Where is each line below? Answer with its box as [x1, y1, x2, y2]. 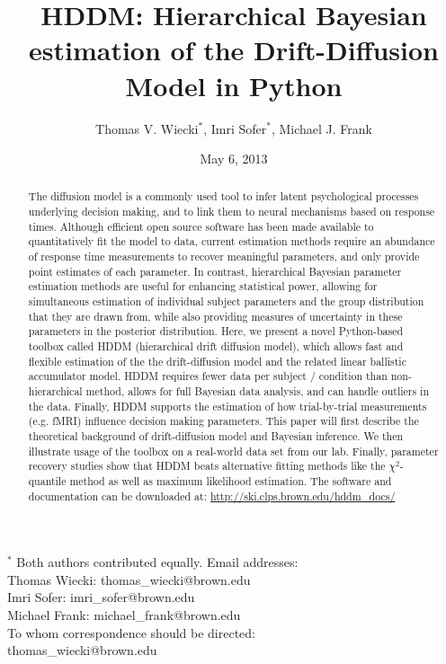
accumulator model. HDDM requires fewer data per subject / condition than [28, 368, 388, 384]
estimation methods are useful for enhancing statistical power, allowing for [28, 279, 378, 294]
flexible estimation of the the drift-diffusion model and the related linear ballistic [28, 353, 406, 368]
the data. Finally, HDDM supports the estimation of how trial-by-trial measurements [28, 398, 427, 413]
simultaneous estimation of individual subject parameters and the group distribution [28, 294, 424, 309]
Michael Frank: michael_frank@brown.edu [7, 606, 241, 624]
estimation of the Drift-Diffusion [28, 31, 439, 68]
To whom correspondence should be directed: [7, 623, 255, 642]
